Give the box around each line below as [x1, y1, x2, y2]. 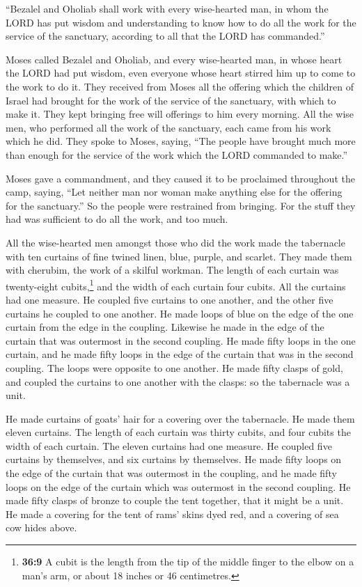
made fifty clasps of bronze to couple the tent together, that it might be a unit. [6, 493, 344, 508]
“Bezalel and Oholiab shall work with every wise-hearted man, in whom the [6, 1, 329, 15]
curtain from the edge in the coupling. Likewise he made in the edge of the [6, 320, 324, 334]
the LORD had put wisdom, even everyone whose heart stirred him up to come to [6, 65, 356, 80]
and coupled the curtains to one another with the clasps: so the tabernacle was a [6, 374, 350, 389]
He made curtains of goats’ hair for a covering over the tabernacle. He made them [6, 411, 355, 425]
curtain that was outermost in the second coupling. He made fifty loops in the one [6, 333, 356, 347]
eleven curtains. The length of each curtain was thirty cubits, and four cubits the [6, 425, 351, 439]
